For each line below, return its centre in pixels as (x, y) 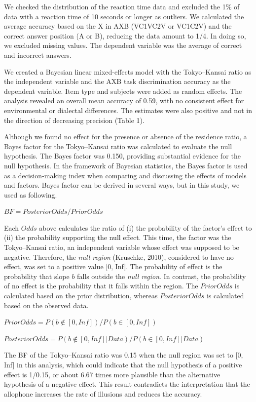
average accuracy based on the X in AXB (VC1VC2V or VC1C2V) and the (118, 26)
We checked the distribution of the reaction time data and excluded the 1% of (122, 6)
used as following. (31, 194)
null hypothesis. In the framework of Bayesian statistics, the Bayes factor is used (126, 165)
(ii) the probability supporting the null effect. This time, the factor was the (118, 237)
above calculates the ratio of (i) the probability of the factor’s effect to (146, 227)
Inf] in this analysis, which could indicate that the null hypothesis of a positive (123, 364)
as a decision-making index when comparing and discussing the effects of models (125, 175)
